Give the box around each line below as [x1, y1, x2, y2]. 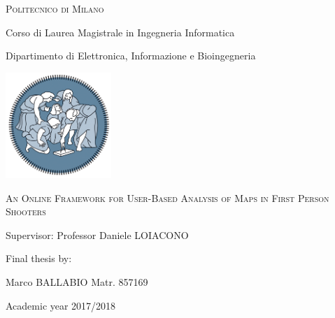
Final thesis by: [6, 251, 72, 266]
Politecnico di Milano [6, 1, 104, 15]
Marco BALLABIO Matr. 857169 [6, 274, 148, 289]
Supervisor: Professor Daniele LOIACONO [6, 227, 189, 242]
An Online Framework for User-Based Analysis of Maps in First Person [6, 190, 329, 205]
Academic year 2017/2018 [6, 298, 116, 312]
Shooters [6, 204, 46, 219]
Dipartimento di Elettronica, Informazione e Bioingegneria [6, 48, 256, 63]
